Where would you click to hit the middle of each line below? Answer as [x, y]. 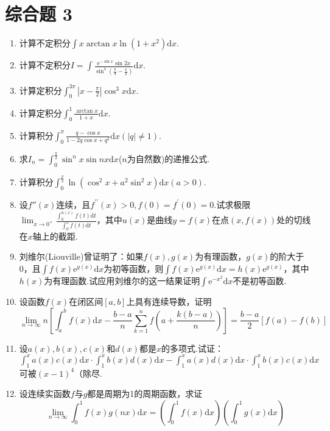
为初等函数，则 [134, 269]
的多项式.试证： [192, 348]
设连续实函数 [45, 394]
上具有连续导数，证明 [169, 301]
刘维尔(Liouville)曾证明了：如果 [81, 256]
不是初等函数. [260, 281]
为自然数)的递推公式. [168, 158]
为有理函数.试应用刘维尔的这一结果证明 [122, 281]
